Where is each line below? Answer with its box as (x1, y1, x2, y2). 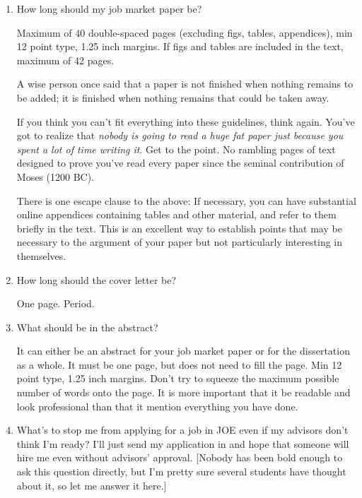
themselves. (16, 248, 66, 263)
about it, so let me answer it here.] (16, 478, 167, 492)
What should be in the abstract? (16, 319, 158, 334)
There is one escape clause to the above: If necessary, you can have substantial (16, 193, 356, 208)
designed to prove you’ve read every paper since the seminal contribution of (16, 155, 344, 170)
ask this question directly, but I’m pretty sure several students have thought (16, 464, 346, 479)
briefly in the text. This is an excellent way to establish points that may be (16, 220, 342, 235)
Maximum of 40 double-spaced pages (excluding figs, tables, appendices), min (16, 25, 353, 40)
